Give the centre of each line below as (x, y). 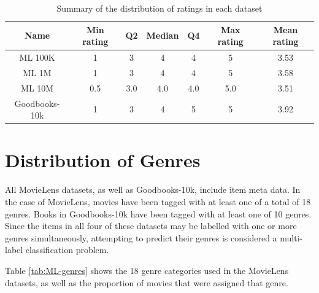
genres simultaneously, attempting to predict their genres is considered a (141, 237)
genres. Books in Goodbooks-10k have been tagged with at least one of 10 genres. (158, 213)
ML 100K (37, 57)
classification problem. (67, 250)
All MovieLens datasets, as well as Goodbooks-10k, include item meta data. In (153, 189)
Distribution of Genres (103, 160)
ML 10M (37, 88)
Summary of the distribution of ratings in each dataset (159, 8)
